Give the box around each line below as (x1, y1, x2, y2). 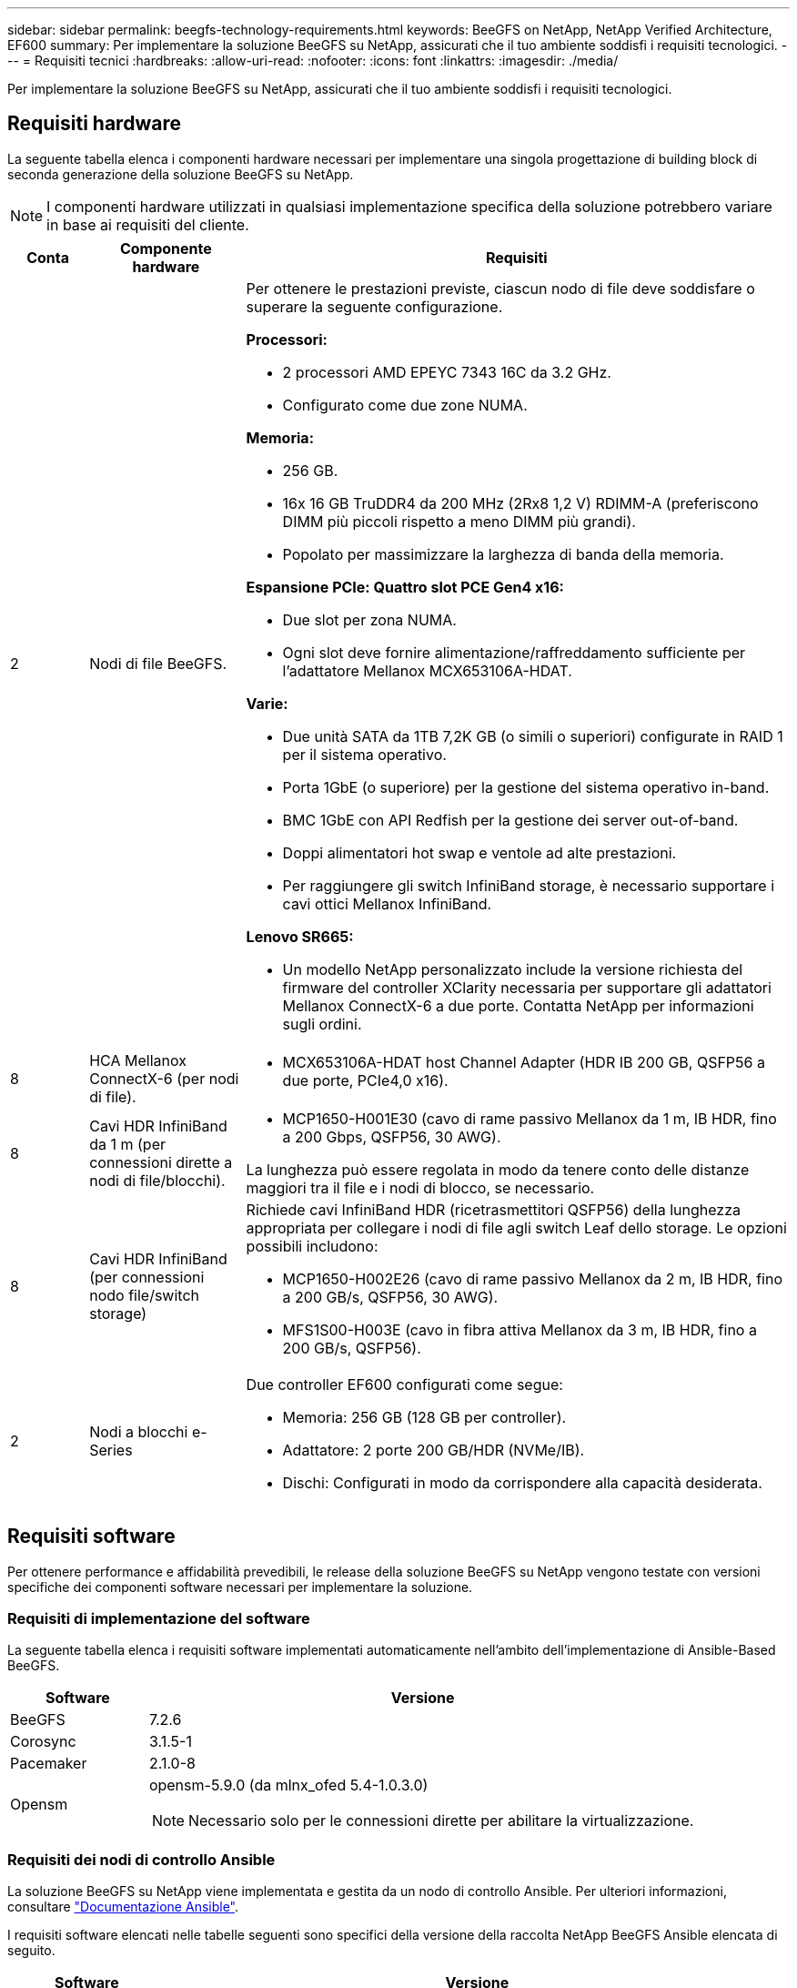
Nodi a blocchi (89, 1422, 188, 1441)
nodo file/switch (89, 1285, 199, 1304)
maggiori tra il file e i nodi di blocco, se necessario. (246, 1178, 595, 1197)
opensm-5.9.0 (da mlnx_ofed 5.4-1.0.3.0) (148, 1776, 429, 1795)
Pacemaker (10, 1754, 87, 1773)
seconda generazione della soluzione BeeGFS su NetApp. (7, 166, 354, 182)
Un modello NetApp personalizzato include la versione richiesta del (282, 959, 743, 979)
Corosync (10, 1732, 76, 1751)
